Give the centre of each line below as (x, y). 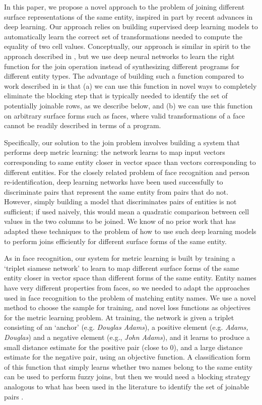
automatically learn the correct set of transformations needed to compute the (123, 36)
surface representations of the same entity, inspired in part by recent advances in (128, 16)
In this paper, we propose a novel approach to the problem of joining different (124, 7)
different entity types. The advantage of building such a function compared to (124, 76)
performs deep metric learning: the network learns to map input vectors (115, 152)
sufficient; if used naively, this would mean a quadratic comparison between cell (127, 211)
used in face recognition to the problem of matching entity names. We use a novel (130, 297)
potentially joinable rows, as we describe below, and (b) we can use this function (128, 105)
